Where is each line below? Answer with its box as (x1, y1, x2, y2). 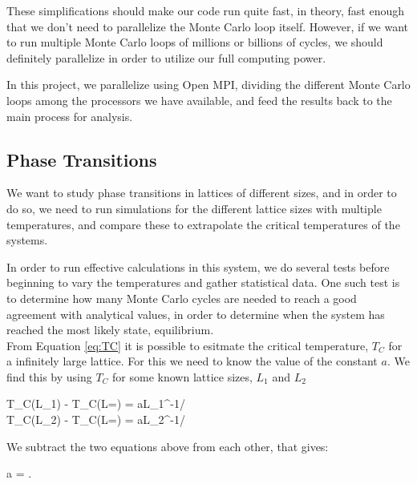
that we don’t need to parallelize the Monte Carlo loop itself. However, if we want (6, 18, 409, 34)
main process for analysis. (6, 107, 133, 124)
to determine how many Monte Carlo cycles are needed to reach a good (6, 289, 357, 306)
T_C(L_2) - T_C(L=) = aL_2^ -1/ (6, 411, 186, 428)
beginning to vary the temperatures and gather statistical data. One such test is (6, 274, 400, 291)
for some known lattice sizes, (112, 368, 253, 385)
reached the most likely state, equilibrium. (6, 321, 214, 338)
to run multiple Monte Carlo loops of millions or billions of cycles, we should (6, 34, 383, 50)
